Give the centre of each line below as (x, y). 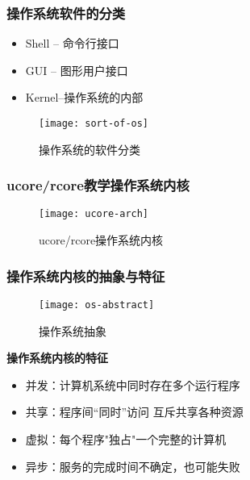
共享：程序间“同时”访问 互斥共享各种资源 (134, 412)
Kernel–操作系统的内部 (84, 97)
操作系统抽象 (73, 330)
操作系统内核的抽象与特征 (86, 275)
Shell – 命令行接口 (72, 43)
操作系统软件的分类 (66, 13)
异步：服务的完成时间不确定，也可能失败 (133, 466)
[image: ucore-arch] (94, 214)
